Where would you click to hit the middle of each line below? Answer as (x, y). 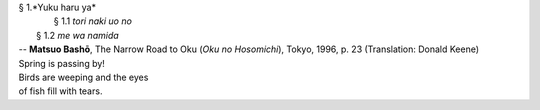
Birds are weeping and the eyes (83, 77)
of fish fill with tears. (60, 91)
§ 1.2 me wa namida (77, 35)
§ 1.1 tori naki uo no (92, 21)
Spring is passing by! (61, 63)
